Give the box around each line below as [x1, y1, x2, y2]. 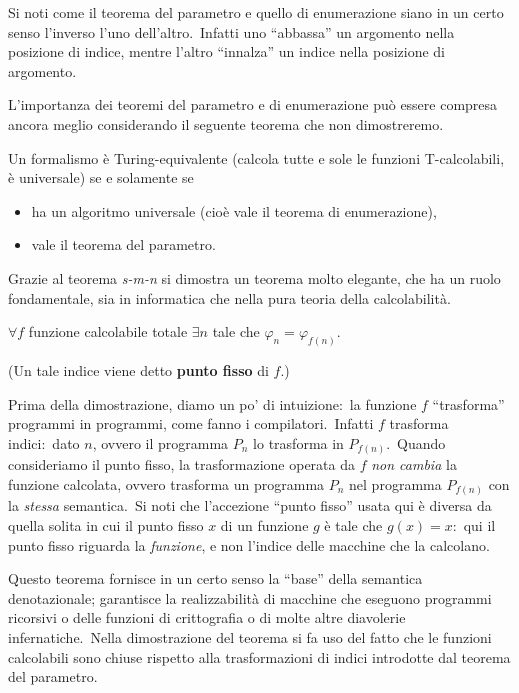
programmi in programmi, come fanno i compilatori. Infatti [8, 413, 374, 434]
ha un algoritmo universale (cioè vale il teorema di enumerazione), [31, 200, 437, 221]
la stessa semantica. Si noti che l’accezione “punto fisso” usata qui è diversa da [8, 495, 492, 516]
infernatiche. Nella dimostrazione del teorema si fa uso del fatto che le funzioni [8, 626, 492, 647]
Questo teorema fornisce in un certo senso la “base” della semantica [8, 568, 423, 589]
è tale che [324, 514, 383, 535]
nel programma [349, 473, 442, 494]
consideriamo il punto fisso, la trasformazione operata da [8, 454, 355, 475]
